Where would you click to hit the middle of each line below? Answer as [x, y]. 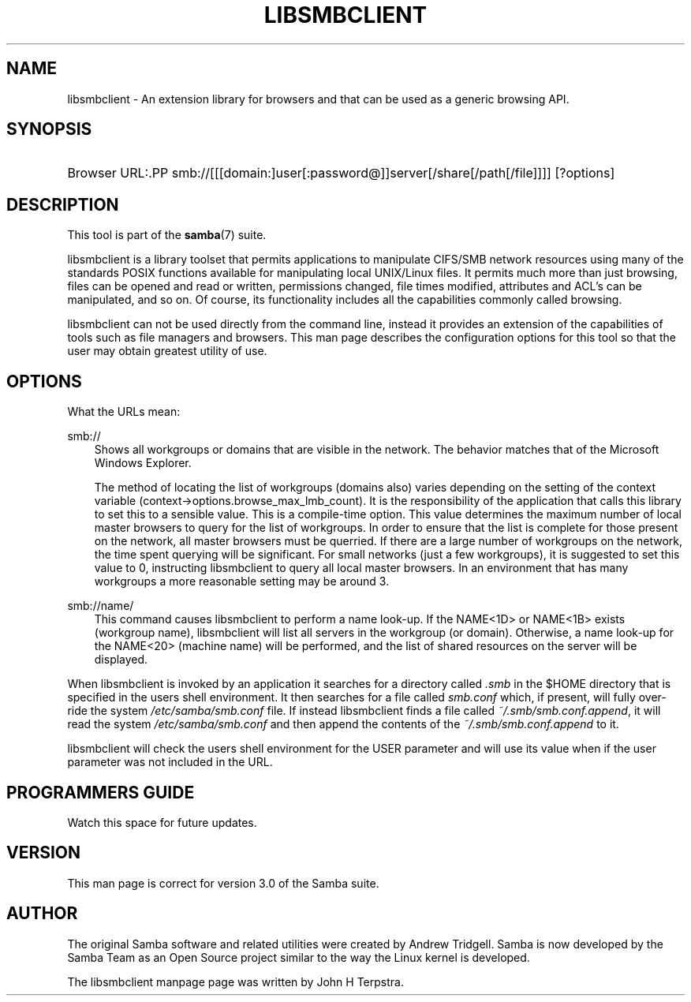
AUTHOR [42, 914]
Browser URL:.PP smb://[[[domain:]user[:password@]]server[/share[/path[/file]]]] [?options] [341, 173]
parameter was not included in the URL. [170, 762]
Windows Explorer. [143, 463]
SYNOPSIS [49, 129]
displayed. [121, 660]
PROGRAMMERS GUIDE [101, 792]
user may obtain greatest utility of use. [167, 351]
